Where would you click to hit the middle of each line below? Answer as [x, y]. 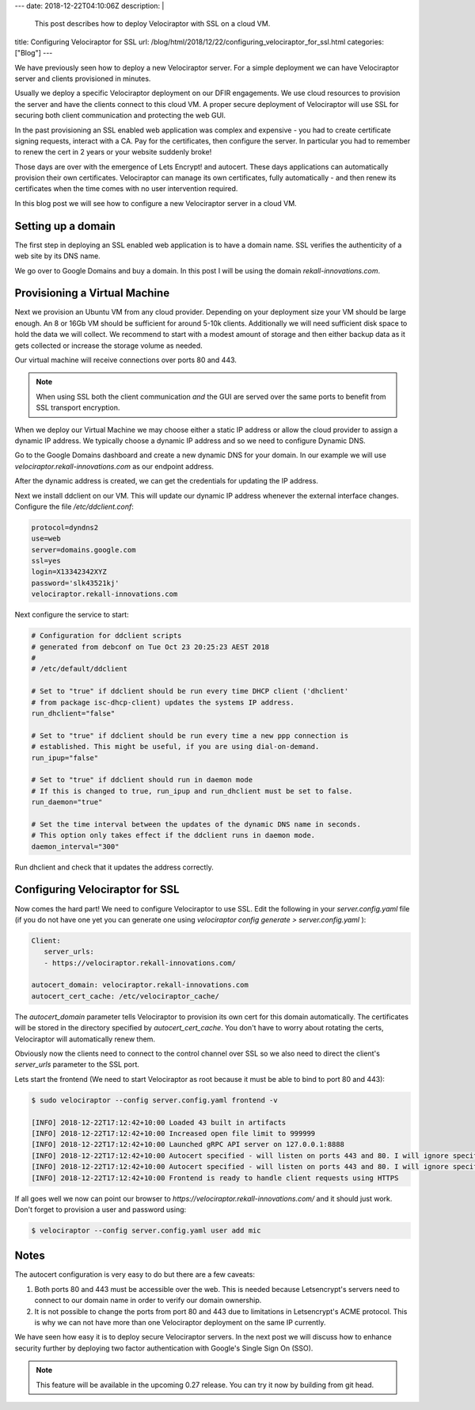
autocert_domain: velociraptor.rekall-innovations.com [140, 985]
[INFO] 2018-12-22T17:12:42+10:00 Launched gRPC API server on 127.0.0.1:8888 [188, 1144]
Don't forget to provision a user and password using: [101, 1209]
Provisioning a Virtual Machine [92, 293]
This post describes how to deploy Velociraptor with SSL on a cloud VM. [152, 24]
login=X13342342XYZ [69, 572]
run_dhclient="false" [73, 713]
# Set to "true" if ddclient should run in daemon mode [142, 780]
